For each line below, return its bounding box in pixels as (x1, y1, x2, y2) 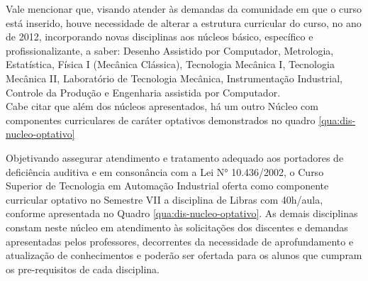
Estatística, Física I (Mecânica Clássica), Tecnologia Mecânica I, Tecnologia (6, 57, 335, 72)
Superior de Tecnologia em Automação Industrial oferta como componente (6, 178, 329, 193)
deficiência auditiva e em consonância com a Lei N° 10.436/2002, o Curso (6, 164, 324, 179)
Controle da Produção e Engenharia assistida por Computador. (6, 84, 281, 99)
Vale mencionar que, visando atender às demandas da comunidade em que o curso (6, 1, 362, 16)
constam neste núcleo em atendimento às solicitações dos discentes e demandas (6, 219, 348, 234)
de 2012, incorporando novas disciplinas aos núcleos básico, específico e (6, 29, 313, 44)
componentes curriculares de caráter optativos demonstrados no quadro (6, 112, 316, 127)
